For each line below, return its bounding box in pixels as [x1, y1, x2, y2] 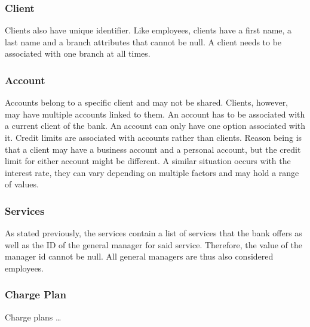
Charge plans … [5, 310, 62, 323]
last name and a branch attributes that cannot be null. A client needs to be [5, 35, 282, 48]
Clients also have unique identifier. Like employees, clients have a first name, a [5, 24, 292, 36]
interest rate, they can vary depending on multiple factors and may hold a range [5, 166, 299, 178]
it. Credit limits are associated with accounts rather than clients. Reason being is [5, 131, 302, 143]
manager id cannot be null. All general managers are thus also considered [5, 250, 274, 263]
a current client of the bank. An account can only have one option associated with [5, 119, 306, 132]
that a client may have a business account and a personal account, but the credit [5, 143, 301, 155]
